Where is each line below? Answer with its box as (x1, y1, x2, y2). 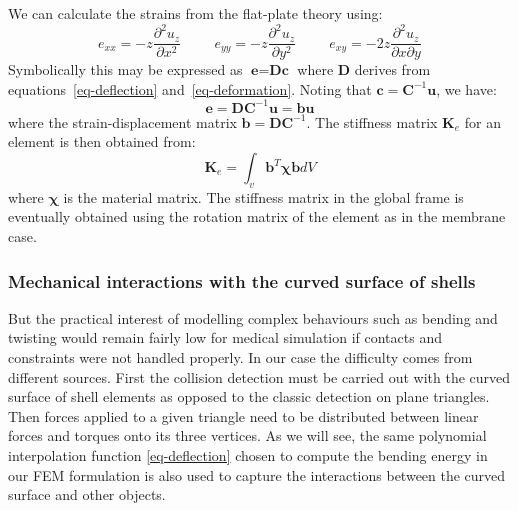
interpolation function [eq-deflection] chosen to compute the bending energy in (8, 444, 488, 465)
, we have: (436, 78, 497, 99)
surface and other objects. (8, 484, 166, 505)
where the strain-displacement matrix (8, 111, 237, 132)
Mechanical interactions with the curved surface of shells (8, 268, 476, 293)
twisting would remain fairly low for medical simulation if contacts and (8, 327, 442, 348)
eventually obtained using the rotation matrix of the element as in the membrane (8, 206, 506, 227)
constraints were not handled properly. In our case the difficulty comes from (8, 347, 473, 368)
